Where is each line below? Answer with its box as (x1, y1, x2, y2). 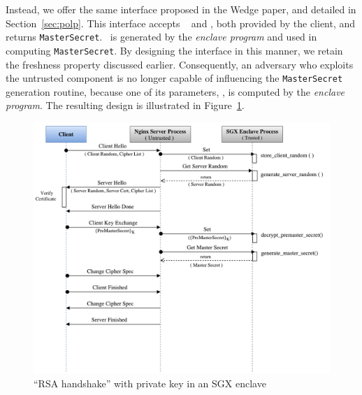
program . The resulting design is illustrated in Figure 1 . (6, 98, 245, 113)
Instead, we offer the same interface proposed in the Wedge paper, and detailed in (6, 2, 356, 16)
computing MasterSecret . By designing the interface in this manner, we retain (6, 43, 343, 57)
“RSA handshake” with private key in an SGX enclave (34, 375, 266, 390)
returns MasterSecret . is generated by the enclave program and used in (6, 29, 317, 44)
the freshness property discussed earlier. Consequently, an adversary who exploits (6, 57, 354, 71)
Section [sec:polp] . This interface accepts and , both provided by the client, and (6, 15, 356, 30)
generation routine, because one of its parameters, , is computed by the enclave (6, 84, 345, 99)
